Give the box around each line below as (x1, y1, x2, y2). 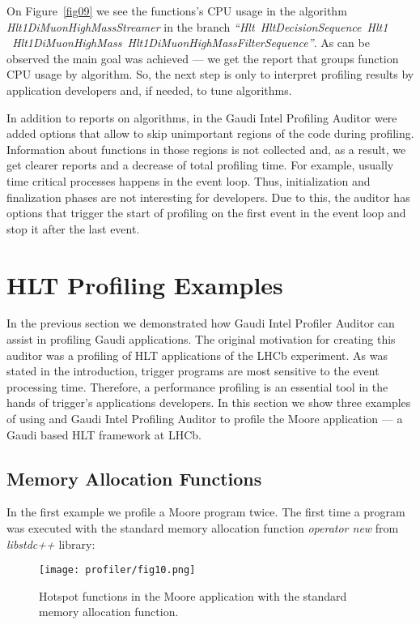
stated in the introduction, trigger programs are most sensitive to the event (6, 362, 380, 379)
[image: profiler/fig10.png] (39, 564, 196, 576)
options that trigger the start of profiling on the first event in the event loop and (6, 204, 406, 221)
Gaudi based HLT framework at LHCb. (6, 426, 202, 443)
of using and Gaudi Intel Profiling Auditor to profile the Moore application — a (6, 410, 403, 426)
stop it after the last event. (6, 220, 140, 237)
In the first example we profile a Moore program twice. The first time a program (6, 503, 405, 520)
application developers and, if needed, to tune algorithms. (6, 81, 292, 98)
